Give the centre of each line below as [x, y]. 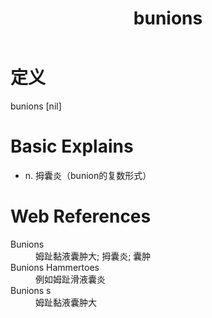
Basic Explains [72, 146]
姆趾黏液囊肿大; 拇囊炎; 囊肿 [93, 256]
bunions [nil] [36, 106]
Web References [81, 216]
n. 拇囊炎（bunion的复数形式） [88, 175]
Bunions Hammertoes [55, 267]
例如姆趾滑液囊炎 [70, 279]
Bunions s [31, 290]
